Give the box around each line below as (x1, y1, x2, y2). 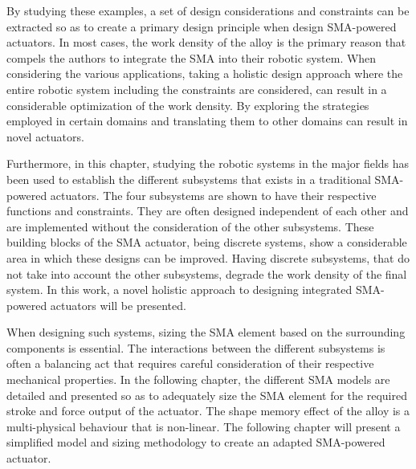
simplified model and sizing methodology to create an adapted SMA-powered (6, 434, 385, 451)
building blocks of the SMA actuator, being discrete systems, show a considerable (6, 234, 407, 251)
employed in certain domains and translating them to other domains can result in (6, 112, 408, 129)
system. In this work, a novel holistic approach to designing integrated (6, 281, 353, 298)
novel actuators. (6, 128, 84, 145)
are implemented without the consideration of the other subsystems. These (6, 218, 374, 234)
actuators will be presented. (50, 296, 186, 313)
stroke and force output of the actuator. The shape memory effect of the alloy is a (6, 402, 410, 419)
